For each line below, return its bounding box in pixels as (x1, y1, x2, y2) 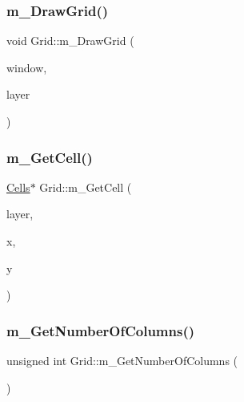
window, (6, 59, 47, 75)
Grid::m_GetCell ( (39, 178, 132, 195)
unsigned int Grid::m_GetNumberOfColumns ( (6, 352, 238, 368)
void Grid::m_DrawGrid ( (6, 32, 134, 49)
